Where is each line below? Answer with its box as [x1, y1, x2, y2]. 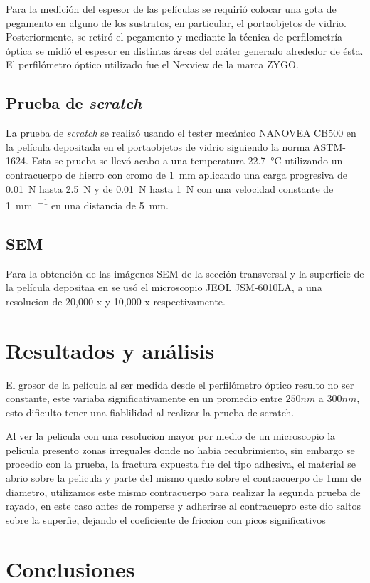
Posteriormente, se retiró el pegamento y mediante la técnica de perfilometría [6, 29, 343, 44]
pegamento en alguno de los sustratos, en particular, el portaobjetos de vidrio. [6, 15, 347, 30]
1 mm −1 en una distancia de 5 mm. [6, 196, 169, 212]
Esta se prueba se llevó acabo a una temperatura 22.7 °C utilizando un [31, 153, 343, 168]
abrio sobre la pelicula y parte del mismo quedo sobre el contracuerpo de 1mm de [6, 471, 361, 485]
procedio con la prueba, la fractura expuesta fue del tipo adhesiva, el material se [6, 456, 356, 471]
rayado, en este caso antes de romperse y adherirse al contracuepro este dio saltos [6, 498, 361, 513]
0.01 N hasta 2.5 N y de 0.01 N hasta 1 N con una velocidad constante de [6, 181, 334, 196]
